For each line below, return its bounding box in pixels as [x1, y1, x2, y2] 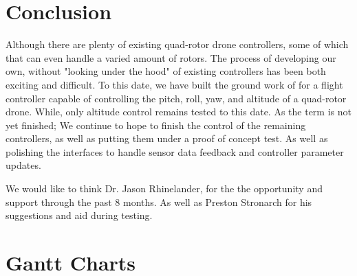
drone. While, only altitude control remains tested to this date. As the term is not [6, 104, 351, 119]
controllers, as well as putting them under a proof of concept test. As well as [6, 131, 328, 146]
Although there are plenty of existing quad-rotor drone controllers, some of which [6, 37, 349, 51]
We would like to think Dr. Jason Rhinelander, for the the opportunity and [6, 181, 323, 196]
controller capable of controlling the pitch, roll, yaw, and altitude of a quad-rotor [6, 91, 347, 105]
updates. [6, 158, 41, 172]
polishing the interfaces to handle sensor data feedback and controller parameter [6, 144, 344, 159]
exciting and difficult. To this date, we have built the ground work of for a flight [6, 77, 343, 91]
